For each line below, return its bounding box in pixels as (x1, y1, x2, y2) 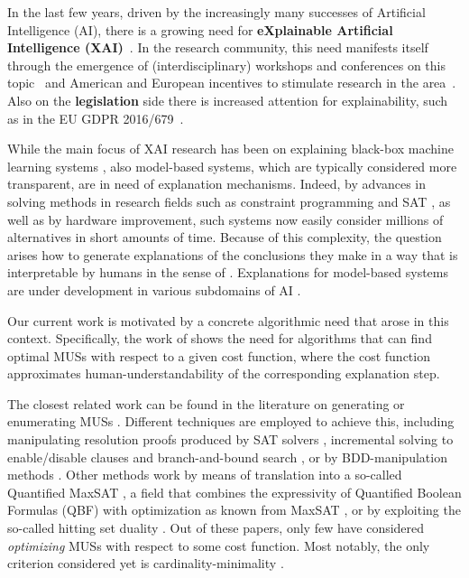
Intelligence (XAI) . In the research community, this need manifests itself (7, 38, 428, 57)
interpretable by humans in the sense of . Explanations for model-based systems (7, 263, 448, 282)
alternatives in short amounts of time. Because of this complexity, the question (7, 228, 442, 247)
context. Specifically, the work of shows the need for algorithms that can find (7, 329, 432, 348)
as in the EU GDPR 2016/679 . (7, 108, 184, 127)
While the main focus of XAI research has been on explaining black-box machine (7, 139, 454, 158)
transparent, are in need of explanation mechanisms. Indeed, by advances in (7, 174, 426, 193)
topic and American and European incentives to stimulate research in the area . (7, 73, 456, 92)
